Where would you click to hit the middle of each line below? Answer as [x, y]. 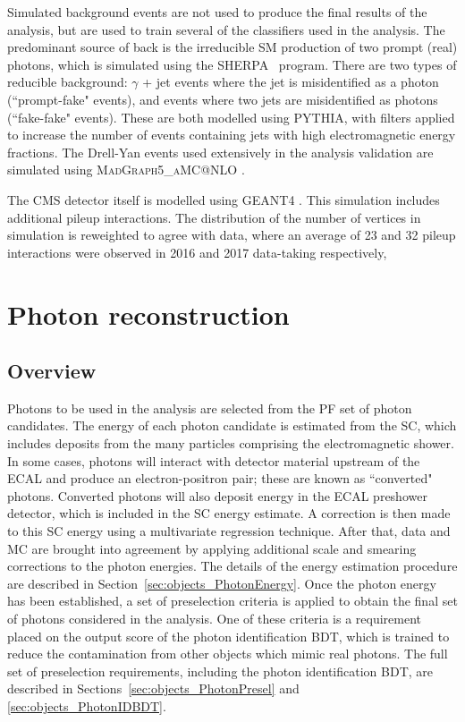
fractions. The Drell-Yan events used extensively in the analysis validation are [220, 152]
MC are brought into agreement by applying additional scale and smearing [212, 548]
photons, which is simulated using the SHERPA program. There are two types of [232, 64]
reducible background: [68, 82]
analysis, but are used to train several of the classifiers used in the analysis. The [226, 29]
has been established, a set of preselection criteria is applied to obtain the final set [232, 601]
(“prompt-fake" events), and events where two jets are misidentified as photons [223, 99]
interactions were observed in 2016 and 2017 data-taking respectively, [197, 252]
